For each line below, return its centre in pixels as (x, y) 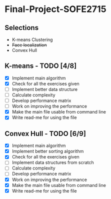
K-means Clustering (32, 39)
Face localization (29, 45)
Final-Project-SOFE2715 (55, 9)
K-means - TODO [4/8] (41, 66)
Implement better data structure (45, 89)
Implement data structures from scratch (53, 162)
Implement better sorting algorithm (48, 151)
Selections (21, 28)
